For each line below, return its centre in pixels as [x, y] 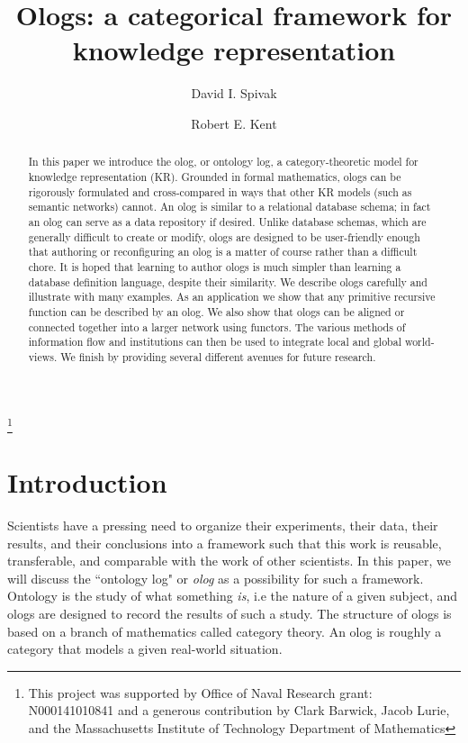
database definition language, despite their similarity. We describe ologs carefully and [228, 281]
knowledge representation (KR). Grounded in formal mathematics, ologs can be [215, 176]
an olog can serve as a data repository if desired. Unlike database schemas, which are [227, 221]
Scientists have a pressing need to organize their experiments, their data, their [223, 525]
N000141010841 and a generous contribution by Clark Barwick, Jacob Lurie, [239, 710]
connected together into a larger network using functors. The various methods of [217, 326]
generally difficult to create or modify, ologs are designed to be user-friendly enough [224, 236]
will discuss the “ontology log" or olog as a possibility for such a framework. [216, 578]
